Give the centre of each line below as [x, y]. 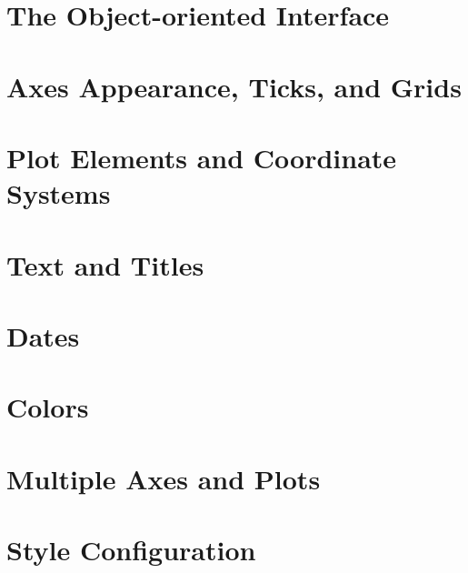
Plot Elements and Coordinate [202, 157]
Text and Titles [105, 264]
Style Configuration [131, 549]
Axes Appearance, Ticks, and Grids [234, 86]
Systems [59, 193]
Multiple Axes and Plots [164, 478]
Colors [48, 407]
